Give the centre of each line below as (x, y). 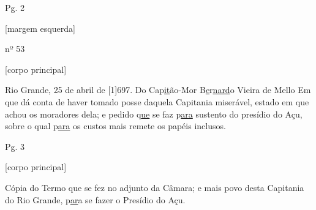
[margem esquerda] (40, 28)
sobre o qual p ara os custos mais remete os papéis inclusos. (115, 126)
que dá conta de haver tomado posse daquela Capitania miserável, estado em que (157, 101)
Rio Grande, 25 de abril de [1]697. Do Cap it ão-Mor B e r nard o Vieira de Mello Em (158, 90)
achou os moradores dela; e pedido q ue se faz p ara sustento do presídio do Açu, (154, 114)
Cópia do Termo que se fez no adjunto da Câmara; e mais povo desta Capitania (155, 187)
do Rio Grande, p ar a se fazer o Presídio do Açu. (95, 199)
